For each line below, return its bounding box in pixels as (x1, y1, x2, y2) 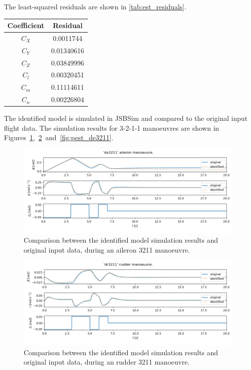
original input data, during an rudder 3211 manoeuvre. (24, 357, 190, 367)
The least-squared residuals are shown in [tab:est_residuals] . (4, 1, 186, 11)
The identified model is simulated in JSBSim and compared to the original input (4, 113, 248, 123)
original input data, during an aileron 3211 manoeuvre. (24, 244, 190, 255)
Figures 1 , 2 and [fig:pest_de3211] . (4, 132, 113, 143)
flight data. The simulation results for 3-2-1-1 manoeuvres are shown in (4, 122, 219, 133)
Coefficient (7, 20, 44, 31)
